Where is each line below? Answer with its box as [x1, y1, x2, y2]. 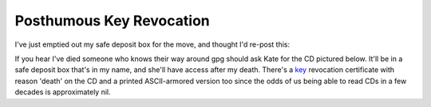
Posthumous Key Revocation [14, 12, 211, 29]
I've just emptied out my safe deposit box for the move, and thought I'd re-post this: [14, 40, 291, 49]
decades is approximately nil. [14, 87, 111, 97]
